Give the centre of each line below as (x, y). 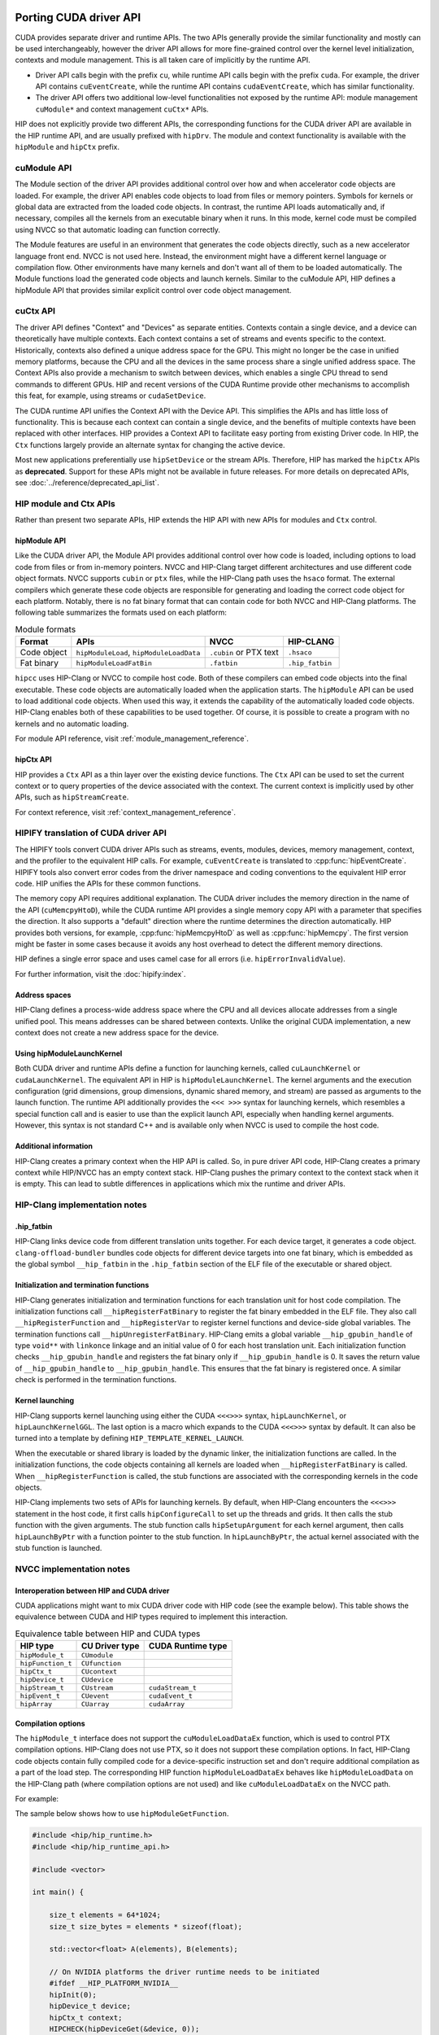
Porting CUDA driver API (78, 18)
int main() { (58, 1892)
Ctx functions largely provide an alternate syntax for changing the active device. (150, 444)
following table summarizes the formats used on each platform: (121, 613)
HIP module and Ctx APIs (65, 503)
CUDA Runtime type (188, 1646)
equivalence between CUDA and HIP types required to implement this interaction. (152, 1617)
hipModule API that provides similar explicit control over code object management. (153, 290)
